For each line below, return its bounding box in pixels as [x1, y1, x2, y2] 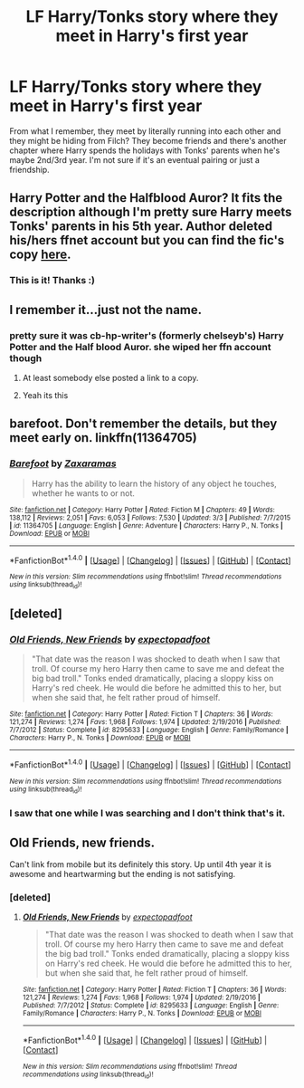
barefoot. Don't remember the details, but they [9, 416, 278, 432]
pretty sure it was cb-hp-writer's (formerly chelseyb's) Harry [9, 329, 285, 341]
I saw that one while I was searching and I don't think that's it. [9, 807, 286, 820]
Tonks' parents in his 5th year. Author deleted [9, 219, 273, 234]
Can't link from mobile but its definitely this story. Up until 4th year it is [9, 859, 271, 870]
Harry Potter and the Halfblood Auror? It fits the [9, 190, 283, 205]
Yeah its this [22, 389, 69, 400]
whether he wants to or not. [31, 487, 136, 499]
